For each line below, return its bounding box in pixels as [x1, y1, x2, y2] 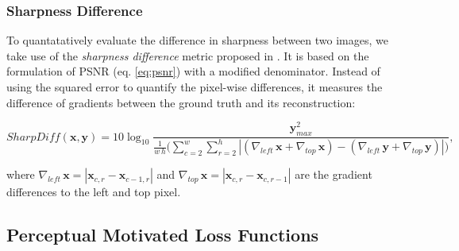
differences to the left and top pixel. [6, 183, 181, 200]
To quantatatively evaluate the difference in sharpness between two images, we [6, 32, 388, 48]
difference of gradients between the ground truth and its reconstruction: [6, 94, 356, 110]
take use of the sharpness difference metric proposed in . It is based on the [6, 47, 369, 64]
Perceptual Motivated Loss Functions [6, 222, 319, 247]
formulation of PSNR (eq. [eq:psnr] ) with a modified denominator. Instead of [6, 63, 380, 79]
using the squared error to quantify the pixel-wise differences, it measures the [6, 79, 383, 95]
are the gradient [295, 166, 372, 183]
